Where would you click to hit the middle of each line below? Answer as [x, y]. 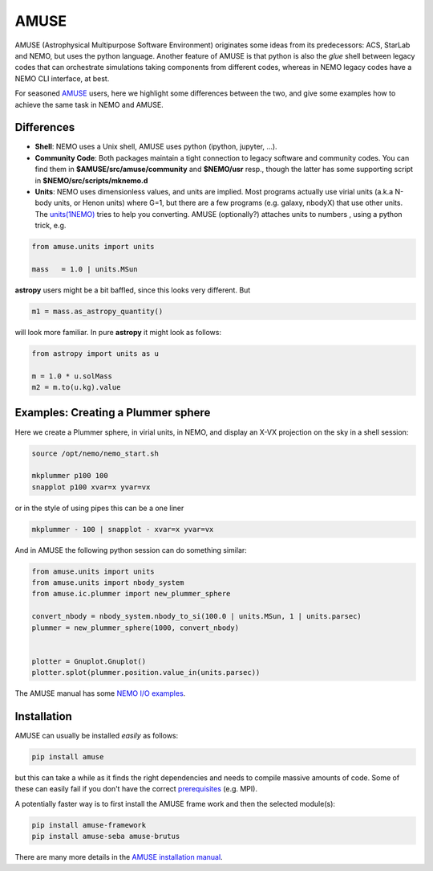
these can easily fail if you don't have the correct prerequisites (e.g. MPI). [136, 789]
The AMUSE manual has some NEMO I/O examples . [100, 693]
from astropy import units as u [95, 353]
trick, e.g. [51, 226]
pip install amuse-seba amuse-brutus [106, 836]
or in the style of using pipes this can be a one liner [99, 508]
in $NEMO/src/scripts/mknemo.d [91, 180]
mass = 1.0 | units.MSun [85, 269]
